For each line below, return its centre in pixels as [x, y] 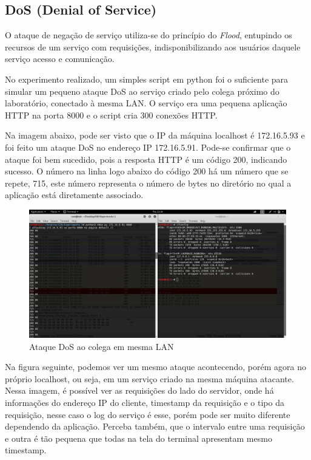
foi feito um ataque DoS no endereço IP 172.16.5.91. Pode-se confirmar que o [148, 147]
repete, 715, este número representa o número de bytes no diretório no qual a [148, 183]
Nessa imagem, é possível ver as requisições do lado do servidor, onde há [139, 390]
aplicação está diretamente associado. [74, 195]
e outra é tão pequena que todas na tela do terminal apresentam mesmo [139, 438]
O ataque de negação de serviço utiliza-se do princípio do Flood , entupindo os [149, 35]
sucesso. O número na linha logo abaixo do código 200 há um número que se [147, 171]
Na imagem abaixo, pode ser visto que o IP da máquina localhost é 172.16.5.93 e [155, 135]
